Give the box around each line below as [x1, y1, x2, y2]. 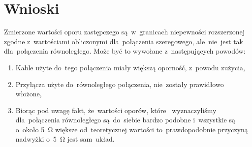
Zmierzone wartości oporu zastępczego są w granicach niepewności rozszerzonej [4, 27, 245, 37]
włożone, [15, 88, 42, 99]
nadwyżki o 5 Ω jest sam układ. [15, 134, 115, 144]
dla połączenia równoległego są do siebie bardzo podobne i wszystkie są [15, 115, 235, 125]
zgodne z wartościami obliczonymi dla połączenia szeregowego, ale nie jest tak [4, 36, 244, 46]
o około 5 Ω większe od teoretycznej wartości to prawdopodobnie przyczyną [15, 124, 248, 134]
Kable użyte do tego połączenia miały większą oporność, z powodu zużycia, [15, 62, 245, 72]
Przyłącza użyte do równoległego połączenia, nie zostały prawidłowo [15, 79, 224, 89]
